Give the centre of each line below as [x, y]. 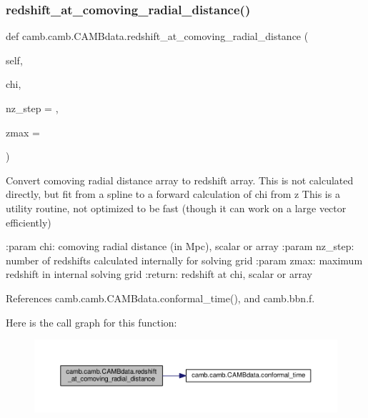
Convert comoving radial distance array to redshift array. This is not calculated [180, 180]
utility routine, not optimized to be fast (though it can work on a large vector [176, 208]
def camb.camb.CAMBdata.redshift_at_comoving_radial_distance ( [157, 36]
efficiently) [29, 222]
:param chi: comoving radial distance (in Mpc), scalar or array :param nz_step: [180, 246]
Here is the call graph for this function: [91, 322]
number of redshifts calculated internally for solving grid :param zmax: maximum [184, 260]
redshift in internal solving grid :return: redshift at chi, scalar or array [159, 274]
